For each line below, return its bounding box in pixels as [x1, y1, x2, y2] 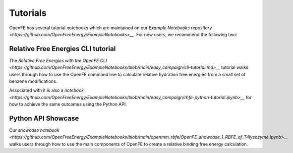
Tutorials [9, 7, 47, 18]
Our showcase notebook [9, 127, 59, 133]
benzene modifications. [9, 78, 58, 84]
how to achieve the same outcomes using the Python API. [9, 102, 127, 107]
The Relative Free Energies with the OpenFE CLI [9, 57, 107, 63]
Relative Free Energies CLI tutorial [9, 45, 116, 53]
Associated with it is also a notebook [9, 87, 84, 94]
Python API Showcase [9, 114, 79, 122]
